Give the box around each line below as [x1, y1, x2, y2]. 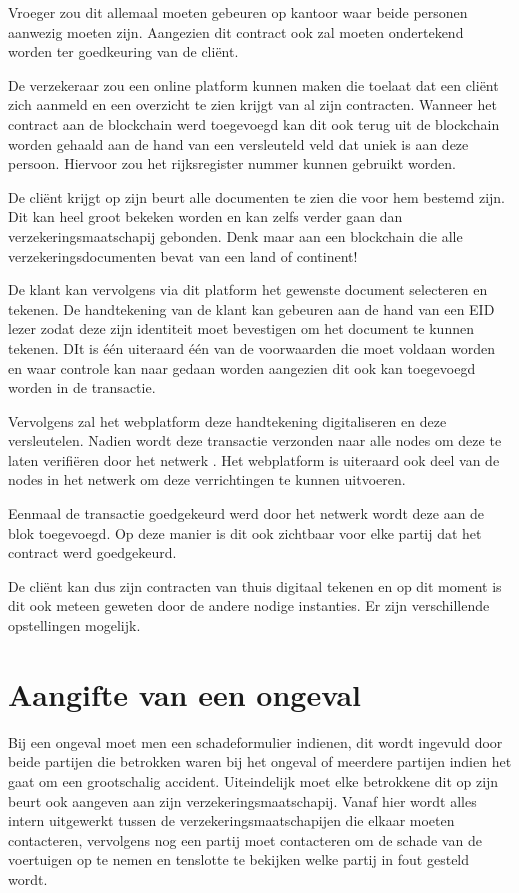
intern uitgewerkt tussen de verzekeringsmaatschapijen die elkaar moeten [8, 810, 455, 831]
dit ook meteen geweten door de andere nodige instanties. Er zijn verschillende [8, 595, 490, 616]
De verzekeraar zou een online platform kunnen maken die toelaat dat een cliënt [8, 74, 499, 95]
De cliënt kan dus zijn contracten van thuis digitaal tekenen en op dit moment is [8, 575, 502, 596]
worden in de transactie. [8, 377, 156, 398]
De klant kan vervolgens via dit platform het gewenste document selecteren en [8, 279, 488, 300]
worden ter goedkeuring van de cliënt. [8, 41, 239, 62]
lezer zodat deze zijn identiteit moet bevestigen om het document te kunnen [8, 318, 474, 339]
